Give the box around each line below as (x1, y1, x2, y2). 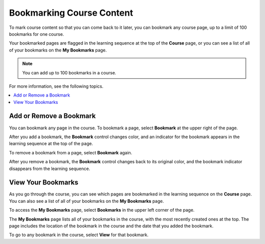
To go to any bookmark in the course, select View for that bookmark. (9, 232, 149, 238)
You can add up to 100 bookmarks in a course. (22, 70, 116, 75)
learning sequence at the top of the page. (9, 141, 93, 146)
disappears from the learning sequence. (9, 166, 90, 171)
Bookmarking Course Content (9, 7, 133, 18)
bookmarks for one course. (9, 31, 64, 37)
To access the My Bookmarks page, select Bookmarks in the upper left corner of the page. (9, 207, 195, 213)
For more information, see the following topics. (9, 83, 104, 89)
